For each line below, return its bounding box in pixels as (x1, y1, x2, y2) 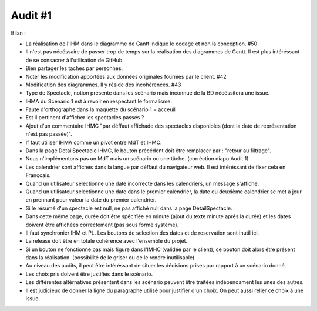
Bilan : (11, 29, 26, 36)
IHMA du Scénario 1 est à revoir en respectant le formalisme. (25, 98, 173, 105)
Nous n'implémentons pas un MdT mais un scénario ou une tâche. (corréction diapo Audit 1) (25, 155, 249, 162)
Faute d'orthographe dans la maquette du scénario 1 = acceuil (25, 106, 176, 113)
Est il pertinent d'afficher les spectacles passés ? (25, 114, 144, 121)
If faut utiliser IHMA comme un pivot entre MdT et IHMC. (25, 139, 162, 146)
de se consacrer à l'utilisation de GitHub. (25, 56, 124, 63)
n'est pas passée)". (25, 131, 73, 138)
